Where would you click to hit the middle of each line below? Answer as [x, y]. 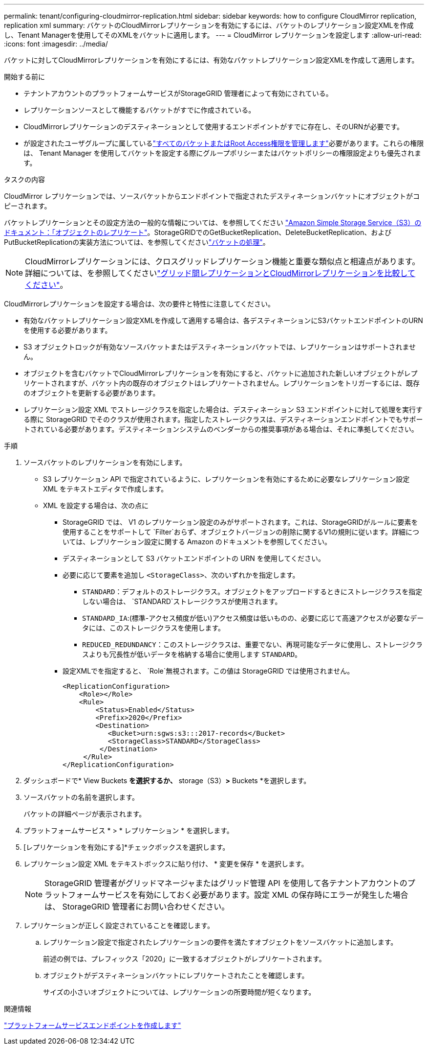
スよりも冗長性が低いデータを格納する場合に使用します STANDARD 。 [192, 654]
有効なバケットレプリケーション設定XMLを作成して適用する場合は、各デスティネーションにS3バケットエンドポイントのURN [223, 320]
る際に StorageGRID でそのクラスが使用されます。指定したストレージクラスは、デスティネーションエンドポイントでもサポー [223, 419]
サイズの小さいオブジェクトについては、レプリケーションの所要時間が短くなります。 [179, 992]
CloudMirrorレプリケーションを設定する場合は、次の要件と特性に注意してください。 [139, 304]
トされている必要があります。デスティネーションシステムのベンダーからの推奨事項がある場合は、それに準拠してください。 [221, 429]
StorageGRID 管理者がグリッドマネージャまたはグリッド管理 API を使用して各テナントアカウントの [226, 883]
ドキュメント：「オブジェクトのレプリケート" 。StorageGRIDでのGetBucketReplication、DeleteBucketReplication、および [198, 232]
